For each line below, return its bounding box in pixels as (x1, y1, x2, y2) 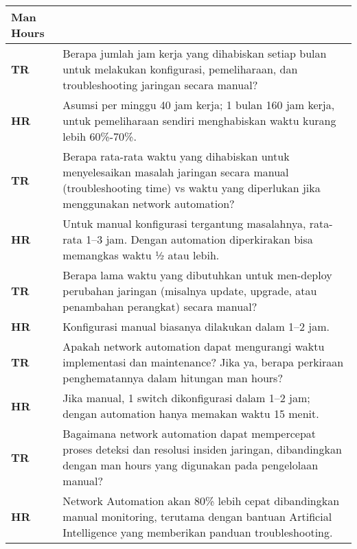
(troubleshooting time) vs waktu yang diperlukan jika (62, 180, 321, 196)
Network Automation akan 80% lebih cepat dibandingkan (62, 493, 340, 509)
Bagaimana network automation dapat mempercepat (62, 425, 316, 441)
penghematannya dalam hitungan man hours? (62, 370, 283, 386)
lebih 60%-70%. (62, 128, 137, 144)
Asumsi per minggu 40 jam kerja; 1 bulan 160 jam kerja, (62, 97, 335, 113)
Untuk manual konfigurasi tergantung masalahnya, (62, 215, 306, 231)
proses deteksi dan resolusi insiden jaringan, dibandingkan (62, 441, 342, 457)
